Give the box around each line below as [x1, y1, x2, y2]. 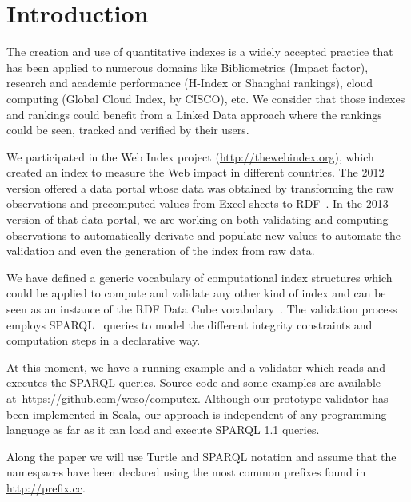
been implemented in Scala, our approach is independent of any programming [6, 405, 387, 422]
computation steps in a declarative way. [6, 332, 201, 349]
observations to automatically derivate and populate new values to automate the [6, 226, 401, 243]
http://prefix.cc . [6, 479, 86, 496]
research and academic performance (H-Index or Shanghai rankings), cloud [6, 74, 373, 91]
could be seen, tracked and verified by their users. [6, 122, 249, 138]
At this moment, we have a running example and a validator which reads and [6, 358, 385, 375]
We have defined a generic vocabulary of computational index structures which [6, 269, 393, 285]
